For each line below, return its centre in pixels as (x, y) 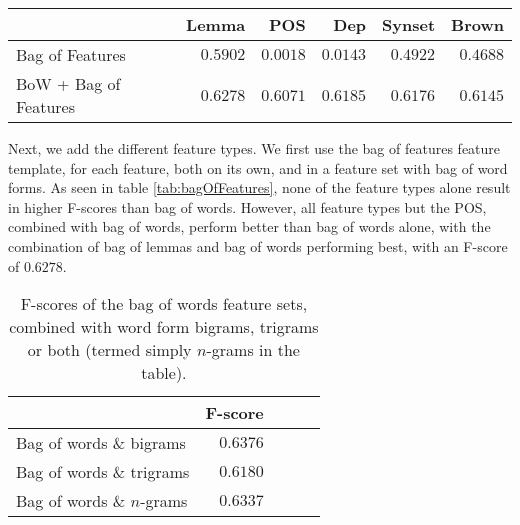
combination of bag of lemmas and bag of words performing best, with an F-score (258, 245)
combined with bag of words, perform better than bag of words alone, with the (249, 226)
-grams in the (253, 350)
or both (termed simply (109, 350)
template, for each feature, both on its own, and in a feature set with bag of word (258, 167)
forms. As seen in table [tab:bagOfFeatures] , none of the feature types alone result (259, 187)
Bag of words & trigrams (103, 472)
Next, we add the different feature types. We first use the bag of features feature (254, 148)
